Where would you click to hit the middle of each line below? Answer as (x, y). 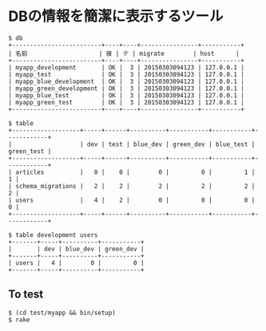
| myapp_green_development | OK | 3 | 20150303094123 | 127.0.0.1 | (127, 89)
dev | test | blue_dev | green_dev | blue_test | (171, 144)
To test (26, 295)
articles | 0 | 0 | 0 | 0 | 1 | (135, 172)
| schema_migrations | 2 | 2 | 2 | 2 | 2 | (132, 186)
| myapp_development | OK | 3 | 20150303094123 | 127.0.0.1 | (127, 67)
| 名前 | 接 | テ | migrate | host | (124, 53)
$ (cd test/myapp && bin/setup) (62, 313)
